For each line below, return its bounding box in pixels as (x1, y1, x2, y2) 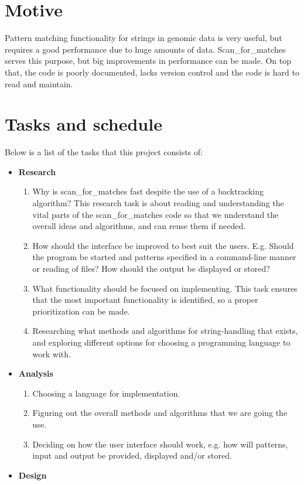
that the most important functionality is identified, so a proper (32, 293, 258, 306)
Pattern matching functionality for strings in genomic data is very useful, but (5, 32, 282, 44)
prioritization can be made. (32, 305, 130, 317)
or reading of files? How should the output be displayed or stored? (32, 262, 270, 274)
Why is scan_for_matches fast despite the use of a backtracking (32, 185, 264, 197)
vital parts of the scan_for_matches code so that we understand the (32, 208, 279, 220)
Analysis (18, 367, 53, 380)
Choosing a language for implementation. (32, 387, 180, 399)
